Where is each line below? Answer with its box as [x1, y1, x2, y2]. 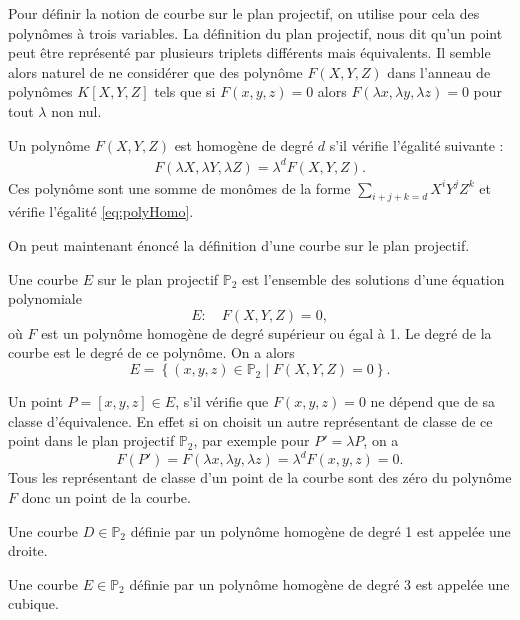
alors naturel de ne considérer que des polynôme [8, 61, 303, 82]
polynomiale [8, 288, 82, 309]
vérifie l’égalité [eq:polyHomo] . [8, 201, 194, 222]
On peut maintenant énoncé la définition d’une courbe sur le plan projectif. [8, 235, 470, 256]
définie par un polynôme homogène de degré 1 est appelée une [130, 520, 511, 541]
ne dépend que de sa [370, 391, 496, 412]
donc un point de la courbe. [21, 486, 191, 507]
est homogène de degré [174, 134, 314, 155]
